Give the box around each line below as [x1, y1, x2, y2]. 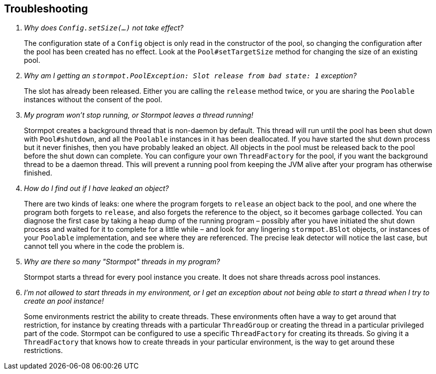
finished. [24, 169, 52, 178]
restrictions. [24, 346, 63, 355]
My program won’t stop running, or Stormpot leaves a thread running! [24, 111, 254, 120]
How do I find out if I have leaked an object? [24, 184, 169, 193]
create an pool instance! [24, 297, 104, 306]
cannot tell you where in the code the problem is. [24, 242, 184, 251]
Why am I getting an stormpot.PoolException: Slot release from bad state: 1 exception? [24, 71, 357, 80]
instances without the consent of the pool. [24, 95, 162, 104]
